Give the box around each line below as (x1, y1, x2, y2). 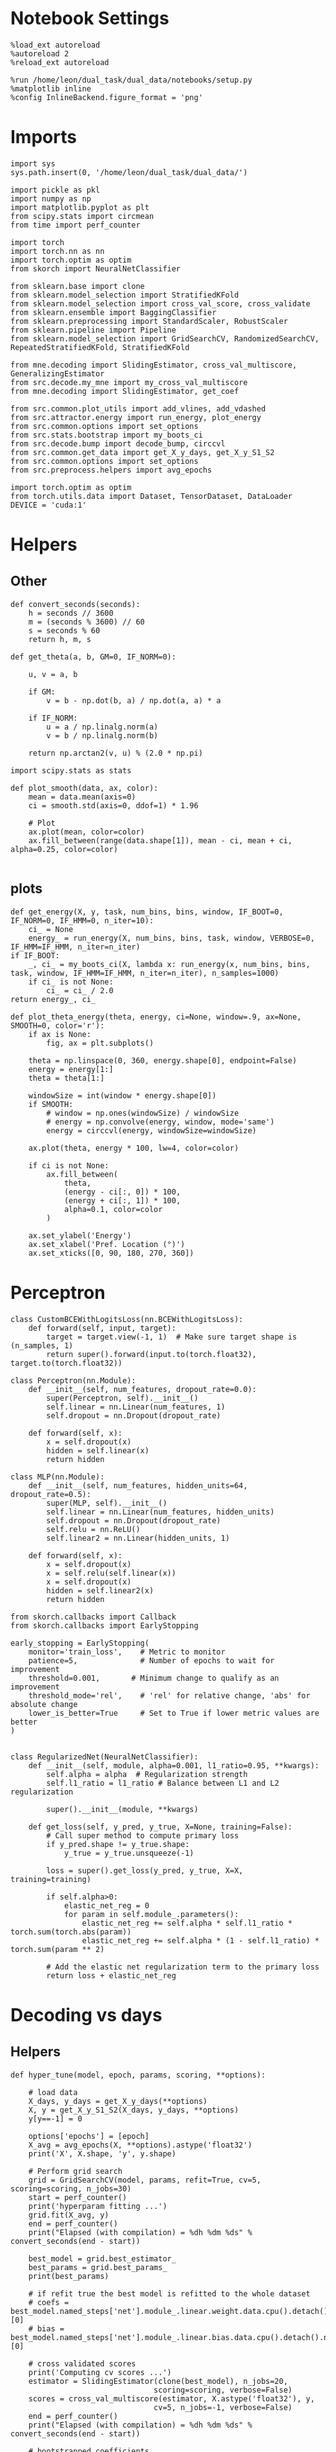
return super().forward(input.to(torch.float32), (46, 1349, 257, 1359)
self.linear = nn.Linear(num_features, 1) (46, 1402, 226, 1412)
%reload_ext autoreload (10, 57, 110, 67)
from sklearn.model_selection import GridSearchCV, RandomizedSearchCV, (10, 333, 320, 344)
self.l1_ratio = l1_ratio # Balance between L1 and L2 (46, 1778, 280, 1788)
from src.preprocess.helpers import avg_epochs (10, 465, 213, 475)
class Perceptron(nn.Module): (10, 1375, 137, 1386)
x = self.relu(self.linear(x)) (46, 1568, 177, 1578)
